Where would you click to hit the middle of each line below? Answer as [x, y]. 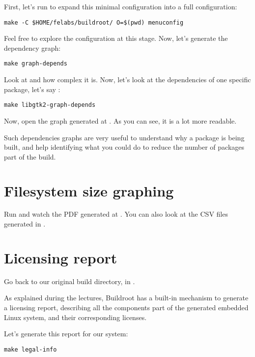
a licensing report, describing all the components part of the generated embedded [126, 307]
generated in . [25, 224]
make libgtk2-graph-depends [50, 105]
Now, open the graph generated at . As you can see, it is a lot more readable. [120, 120]
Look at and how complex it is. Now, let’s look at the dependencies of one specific [127, 80]
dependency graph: [32, 48]
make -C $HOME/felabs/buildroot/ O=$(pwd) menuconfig [94, 22]
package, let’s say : [32, 89]
